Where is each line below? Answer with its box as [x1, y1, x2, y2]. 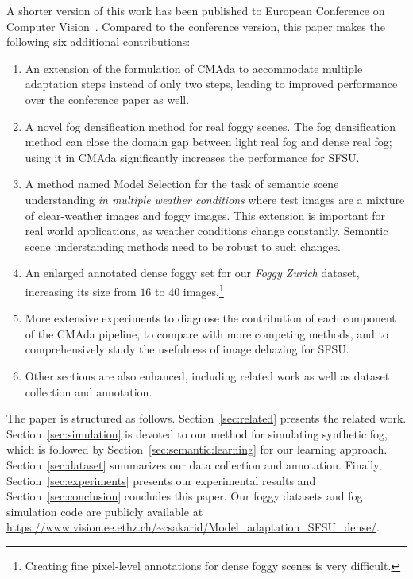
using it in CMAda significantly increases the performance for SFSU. [25, 149, 360, 165]
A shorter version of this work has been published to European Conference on [6, 2, 385, 18]
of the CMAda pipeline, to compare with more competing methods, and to [25, 325, 388, 342]
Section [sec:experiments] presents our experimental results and [6, 472, 316, 488]
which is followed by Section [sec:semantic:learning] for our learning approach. [6, 441, 388, 457]
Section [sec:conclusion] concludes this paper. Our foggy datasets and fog [6, 488, 363, 504]
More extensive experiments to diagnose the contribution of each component [25, 310, 396, 326]
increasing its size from [25, 283, 137, 299]
